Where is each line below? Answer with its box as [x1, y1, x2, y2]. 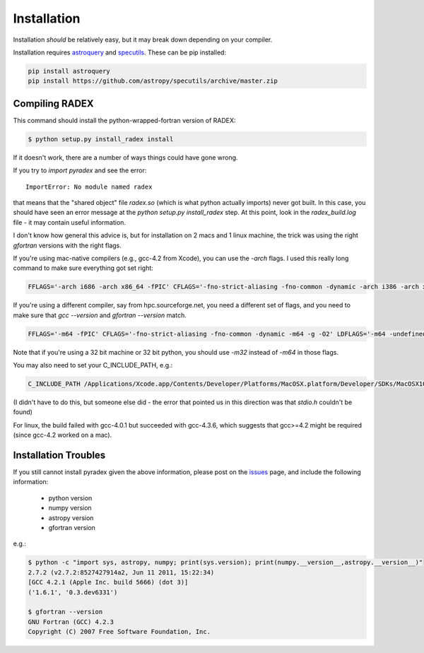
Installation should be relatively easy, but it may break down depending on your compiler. [13, 35, 273, 44]
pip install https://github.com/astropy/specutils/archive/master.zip [28, 77, 278, 85]
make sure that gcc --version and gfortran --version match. [13, 311, 187, 319]
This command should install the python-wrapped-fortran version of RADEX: [13, 116, 236, 124]
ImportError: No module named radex [25, 182, 153, 191]
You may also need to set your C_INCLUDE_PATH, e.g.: [13, 361, 173, 370]
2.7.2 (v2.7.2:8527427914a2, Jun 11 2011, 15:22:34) [28, 568, 215, 576]
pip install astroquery [28, 67, 111, 75]
